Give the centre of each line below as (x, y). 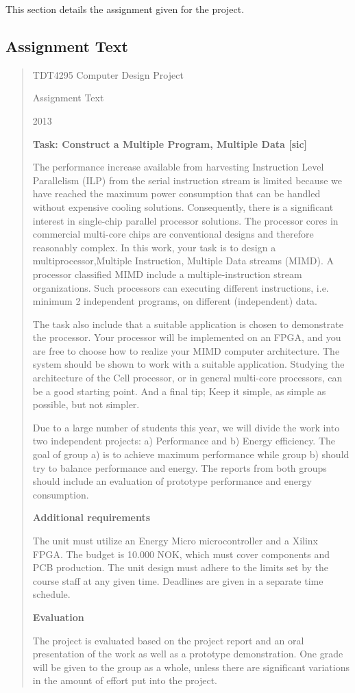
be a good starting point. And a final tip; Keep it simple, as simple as (179, 391)
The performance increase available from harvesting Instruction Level (178, 167)
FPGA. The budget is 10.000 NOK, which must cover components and (181, 554)
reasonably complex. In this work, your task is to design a (154, 247)
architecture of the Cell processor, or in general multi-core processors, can (187, 378)
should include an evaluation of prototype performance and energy (172, 481)
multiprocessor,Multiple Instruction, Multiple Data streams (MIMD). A (183, 261)
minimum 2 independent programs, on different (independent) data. (175, 301)
